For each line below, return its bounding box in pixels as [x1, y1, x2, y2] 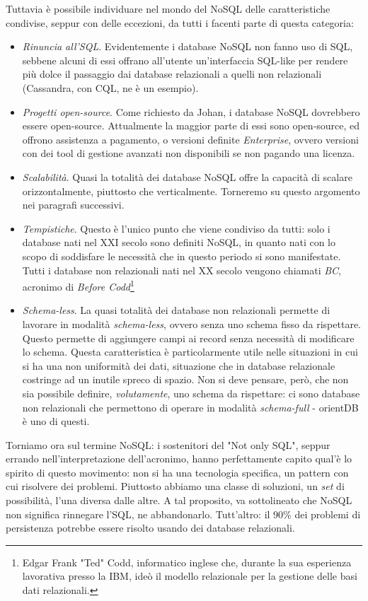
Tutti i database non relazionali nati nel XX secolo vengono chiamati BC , [22, 262, 342, 277]
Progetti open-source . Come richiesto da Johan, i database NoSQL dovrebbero [22, 104, 360, 119]
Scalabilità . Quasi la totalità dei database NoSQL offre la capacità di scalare [22, 169, 352, 184]
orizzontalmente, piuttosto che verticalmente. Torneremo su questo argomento [22, 183, 360, 198]
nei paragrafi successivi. [22, 197, 125, 212]
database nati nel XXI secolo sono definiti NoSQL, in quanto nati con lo [22, 235, 336, 250]
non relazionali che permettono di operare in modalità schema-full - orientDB [22, 399, 359, 414]
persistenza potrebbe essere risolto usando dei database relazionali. [6, 520, 295, 535]
